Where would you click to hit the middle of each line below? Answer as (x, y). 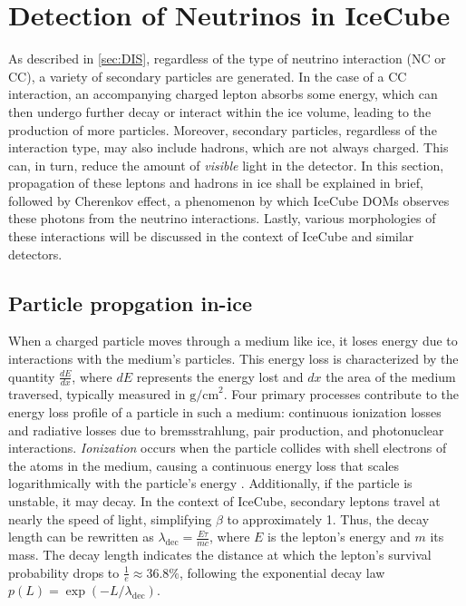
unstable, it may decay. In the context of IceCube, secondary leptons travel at (224, 501)
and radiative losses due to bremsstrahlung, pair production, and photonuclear (226, 430)
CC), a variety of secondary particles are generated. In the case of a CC (208, 76)
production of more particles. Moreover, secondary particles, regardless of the (223, 129)
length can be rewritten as (81, 537)
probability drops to (64, 572)
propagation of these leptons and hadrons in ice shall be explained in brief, (216, 183)
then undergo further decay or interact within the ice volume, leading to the (220, 111)
